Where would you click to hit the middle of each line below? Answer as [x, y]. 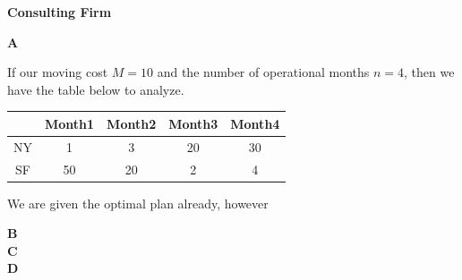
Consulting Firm [60, 12]
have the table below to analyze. [96, 89]
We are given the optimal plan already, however [138, 203]
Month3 [193, 123]
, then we [429, 72]
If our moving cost [58, 72]
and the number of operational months [263, 72]
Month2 [132, 123]
